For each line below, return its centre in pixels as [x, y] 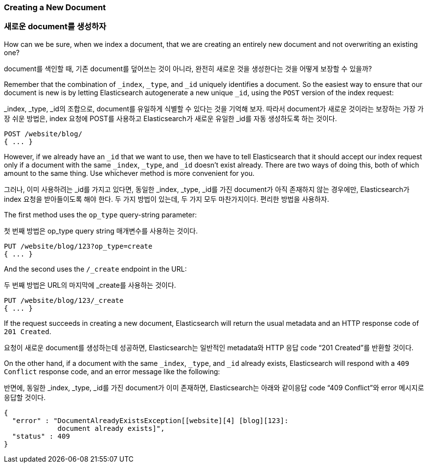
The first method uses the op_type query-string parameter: [101, 214]
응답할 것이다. [25, 397]
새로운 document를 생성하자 [55, 27]
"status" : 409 [41, 436]
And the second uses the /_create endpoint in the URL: [95, 269]
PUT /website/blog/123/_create [64, 300]
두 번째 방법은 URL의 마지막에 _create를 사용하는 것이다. [90, 285]
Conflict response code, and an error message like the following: [112, 371]
